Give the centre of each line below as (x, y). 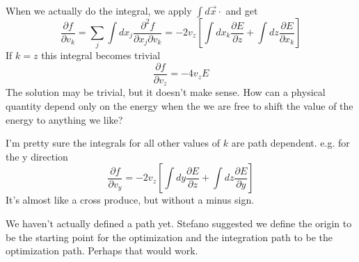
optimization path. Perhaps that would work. (102, 251)
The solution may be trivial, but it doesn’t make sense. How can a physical (166, 92)
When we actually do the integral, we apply (99, 10)
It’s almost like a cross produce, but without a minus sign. (130, 200)
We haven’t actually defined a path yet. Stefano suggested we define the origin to (179, 223)
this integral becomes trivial (101, 55)
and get (242, 10)
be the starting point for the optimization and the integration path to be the (169, 237)
